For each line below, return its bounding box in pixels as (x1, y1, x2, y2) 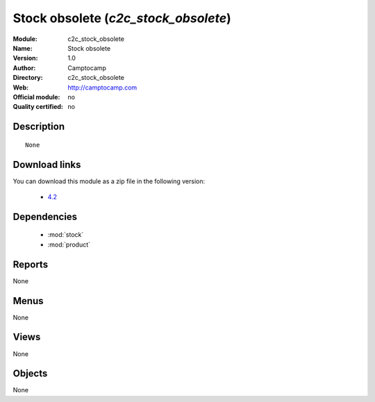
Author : (12, 63, 36, 72)
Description (12, 121, 65, 133)
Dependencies (12, 210, 78, 222)
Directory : (12, 74, 43, 82)
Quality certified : (12, 103, 64, 111)
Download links (12, 158, 81, 170)
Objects (12, 368, 48, 380)
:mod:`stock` (47, 231, 84, 239)
